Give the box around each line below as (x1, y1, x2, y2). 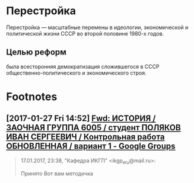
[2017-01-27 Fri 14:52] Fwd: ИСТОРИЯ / (6, 114, 156, 124)
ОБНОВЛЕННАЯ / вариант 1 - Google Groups (6, 141, 176, 152)
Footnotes (6, 90, 58, 103)
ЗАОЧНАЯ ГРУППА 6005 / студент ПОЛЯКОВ (6, 123, 181, 133)
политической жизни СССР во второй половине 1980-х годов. (6, 30, 164, 37)
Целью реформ (6, 47, 67, 57)
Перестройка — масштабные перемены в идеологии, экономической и (6, 24, 189, 31)
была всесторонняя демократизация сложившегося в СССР (6, 63, 160, 70)
